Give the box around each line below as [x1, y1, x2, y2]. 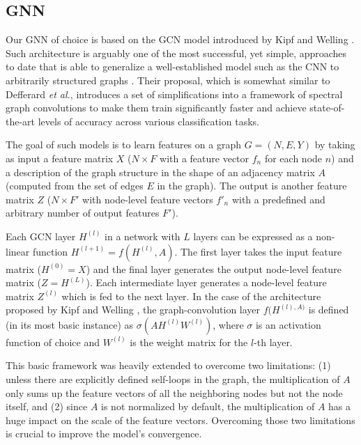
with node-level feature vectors [82, 192, 213, 206]
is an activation [255, 317, 321, 331]
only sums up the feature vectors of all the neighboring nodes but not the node [6, 385, 343, 400]
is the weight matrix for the [130, 334, 248, 349]
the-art [6, 114, 36, 128]
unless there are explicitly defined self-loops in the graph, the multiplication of [6, 372, 340, 387]
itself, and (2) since [6, 399, 88, 414]
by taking [314, 137, 355, 152]
